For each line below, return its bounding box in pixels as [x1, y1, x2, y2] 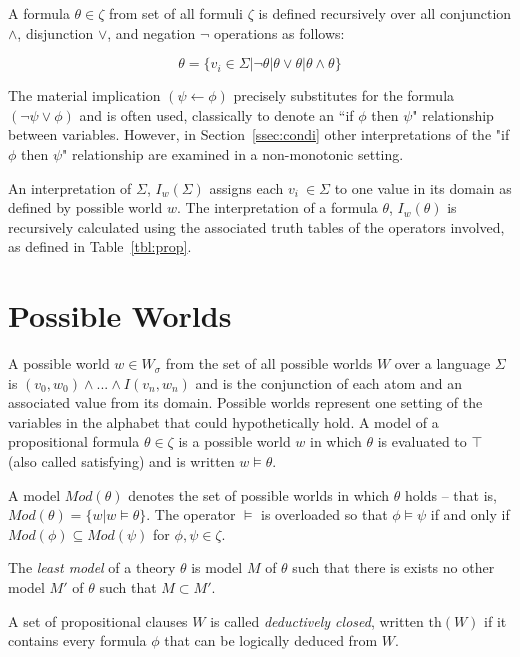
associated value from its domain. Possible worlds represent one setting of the [8, 392, 483, 413]
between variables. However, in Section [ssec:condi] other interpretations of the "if [8, 124, 510, 145]
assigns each [209, 177, 284, 198]
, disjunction [17, 22, 94, 43]
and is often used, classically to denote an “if [79, 104, 354, 125]
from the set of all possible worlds [165, 353, 373, 374]
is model [191, 557, 243, 578]
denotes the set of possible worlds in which [128, 484, 390, 505]
